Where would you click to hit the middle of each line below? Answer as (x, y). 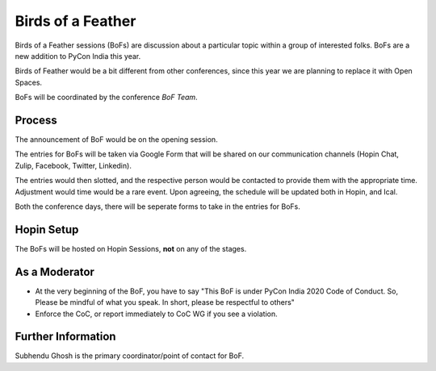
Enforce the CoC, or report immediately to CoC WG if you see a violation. (156, 314)
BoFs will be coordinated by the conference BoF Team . (106, 98)
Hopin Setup (47, 229)
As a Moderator (55, 271)
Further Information (65, 337)
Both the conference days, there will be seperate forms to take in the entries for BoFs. (157, 206)
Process (36, 120)
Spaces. (29, 82)
